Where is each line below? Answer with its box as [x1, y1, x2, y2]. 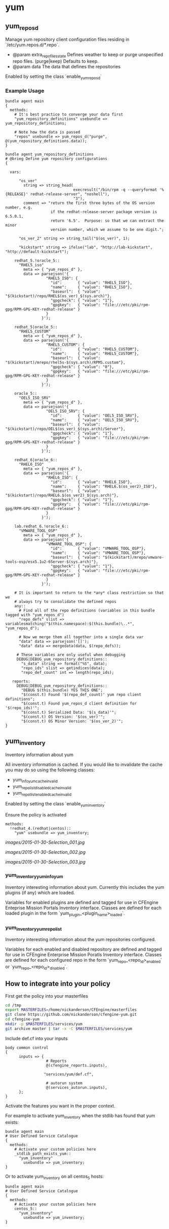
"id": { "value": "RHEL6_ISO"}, [50, 480, 133, 485]
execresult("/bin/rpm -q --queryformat [73, 187, 157, 192]
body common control [5, 1045, 49, 1050]
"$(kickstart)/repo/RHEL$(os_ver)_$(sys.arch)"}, [5, 294, 112, 299]
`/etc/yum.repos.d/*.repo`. [5, 42, 60, 48]
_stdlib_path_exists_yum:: [14, 1151, 71, 1156]
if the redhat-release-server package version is [50, 210, 157, 215]
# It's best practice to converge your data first [14, 112, 123, 117]
